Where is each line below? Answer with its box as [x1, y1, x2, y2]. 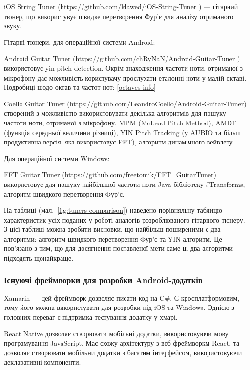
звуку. [4, 21, 22, 31]
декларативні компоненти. [4, 357, 81, 367]
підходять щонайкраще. [4, 253, 74, 263]
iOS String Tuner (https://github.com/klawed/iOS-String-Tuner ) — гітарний [4, 1, 238, 11]
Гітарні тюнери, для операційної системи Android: [4, 37, 155, 47]
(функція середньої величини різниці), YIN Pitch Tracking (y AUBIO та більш [4, 127, 241, 137]
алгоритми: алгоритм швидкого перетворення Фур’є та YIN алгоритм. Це [4, 233, 222, 244]
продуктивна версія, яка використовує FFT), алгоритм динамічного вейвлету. [4, 137, 235, 147]
